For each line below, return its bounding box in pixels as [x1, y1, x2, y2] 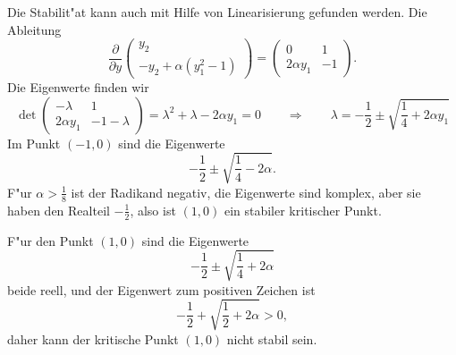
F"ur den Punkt [7, 231, 94, 249]
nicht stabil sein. [226, 329, 317, 348]
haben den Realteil [7, 200, 110, 219]
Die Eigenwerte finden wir [7, 78, 149, 97]
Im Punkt [7, 133, 61, 152]
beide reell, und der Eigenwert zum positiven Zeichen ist [7, 280, 316, 299]
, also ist [130, 200, 176, 219]
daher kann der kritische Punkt [7, 329, 179, 348]
